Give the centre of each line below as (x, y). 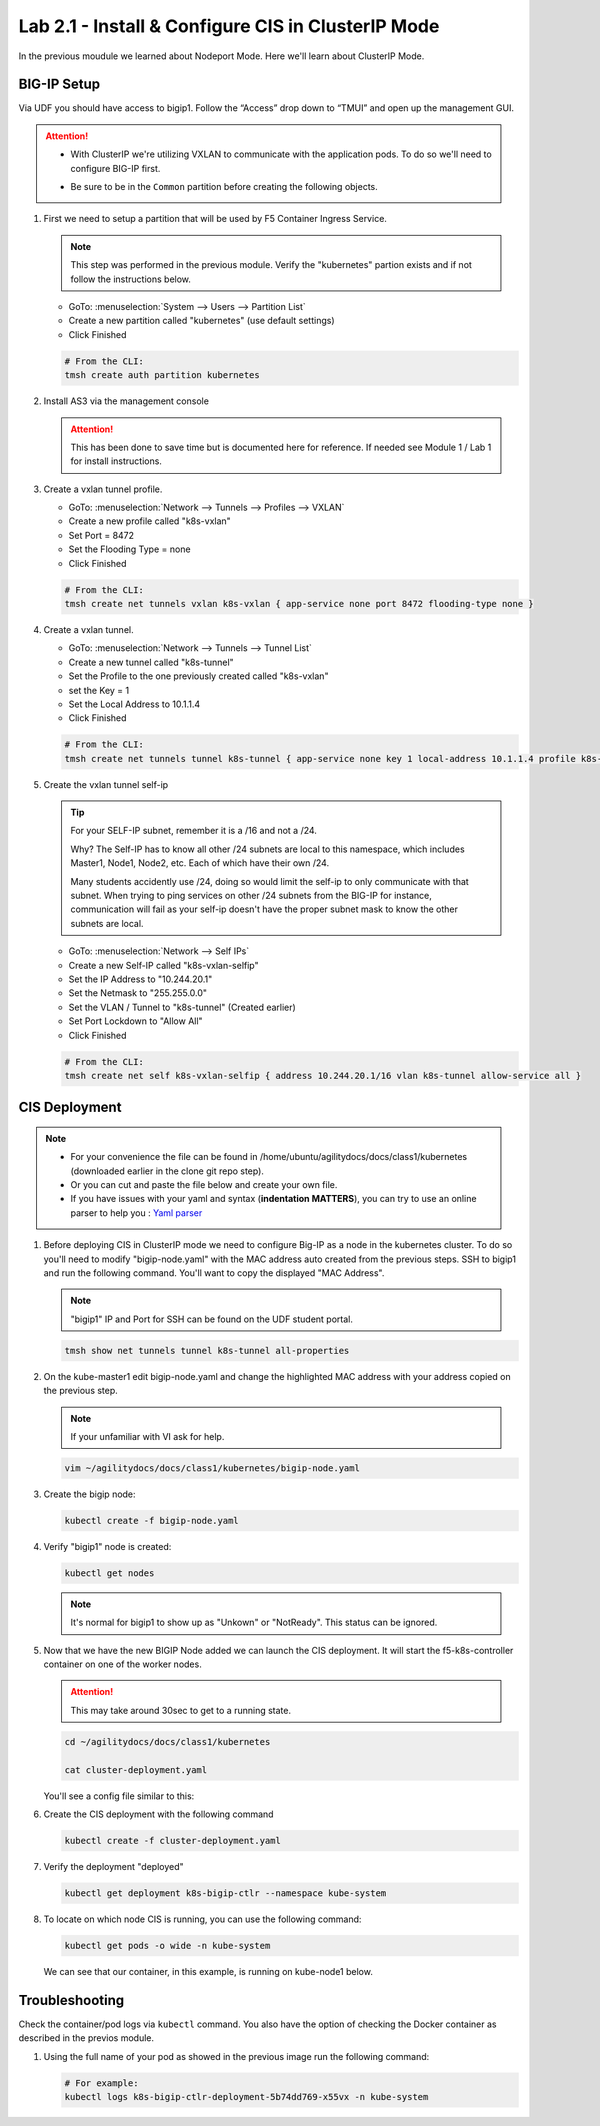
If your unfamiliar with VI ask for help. (147, 1436)
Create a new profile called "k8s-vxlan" (150, 521)
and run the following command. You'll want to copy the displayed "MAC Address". (214, 1273)
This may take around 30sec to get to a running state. (181, 1710)
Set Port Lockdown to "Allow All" (136, 1021)
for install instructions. (116, 461)
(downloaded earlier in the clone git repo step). (167, 1171)
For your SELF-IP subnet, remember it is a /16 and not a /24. (193, 831)
